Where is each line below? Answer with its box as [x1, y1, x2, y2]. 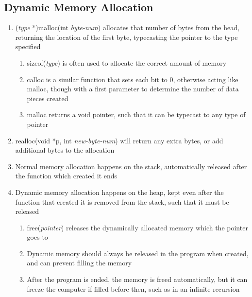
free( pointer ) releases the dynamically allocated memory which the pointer [27, 222, 248, 232]
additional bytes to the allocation [15, 145, 115, 155]
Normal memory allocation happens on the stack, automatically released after [15, 161, 247, 171]
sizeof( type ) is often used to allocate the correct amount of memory [27, 57, 227, 68]
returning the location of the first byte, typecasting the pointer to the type [15, 32, 238, 42]
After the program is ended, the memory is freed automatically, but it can [27, 274, 248, 284]
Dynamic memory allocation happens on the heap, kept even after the [15, 187, 224, 197]
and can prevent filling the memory [27, 258, 132, 268]
